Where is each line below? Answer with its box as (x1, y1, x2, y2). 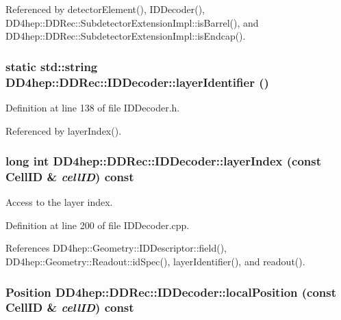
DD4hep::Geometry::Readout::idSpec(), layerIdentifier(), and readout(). (5, 254, 305, 269)
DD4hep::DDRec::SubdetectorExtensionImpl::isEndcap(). (5, 29, 246, 43)
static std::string (5, 57, 98, 75)
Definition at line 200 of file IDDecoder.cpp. (5, 217, 190, 232)
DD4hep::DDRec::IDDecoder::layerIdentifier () (5, 73, 269, 90)
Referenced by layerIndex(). (5, 123, 122, 137)
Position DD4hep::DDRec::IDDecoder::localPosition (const (5, 283, 337, 300)
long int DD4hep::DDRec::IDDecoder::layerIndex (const (5, 152, 322, 170)
